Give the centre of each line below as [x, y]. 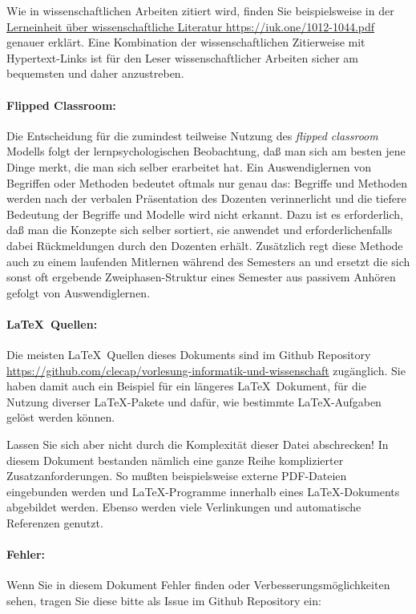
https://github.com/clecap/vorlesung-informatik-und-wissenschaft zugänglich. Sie [206, 370]
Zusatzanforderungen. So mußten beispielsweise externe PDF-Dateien [177, 476]
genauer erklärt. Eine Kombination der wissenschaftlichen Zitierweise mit [186, 42]
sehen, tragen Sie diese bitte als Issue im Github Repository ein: [164, 601]
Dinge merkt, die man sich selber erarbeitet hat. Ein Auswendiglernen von [189, 166]
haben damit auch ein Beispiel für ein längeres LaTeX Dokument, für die [186, 386]
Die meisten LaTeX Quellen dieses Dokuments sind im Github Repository [189, 355]
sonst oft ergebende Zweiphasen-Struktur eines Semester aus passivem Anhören [201, 277]
